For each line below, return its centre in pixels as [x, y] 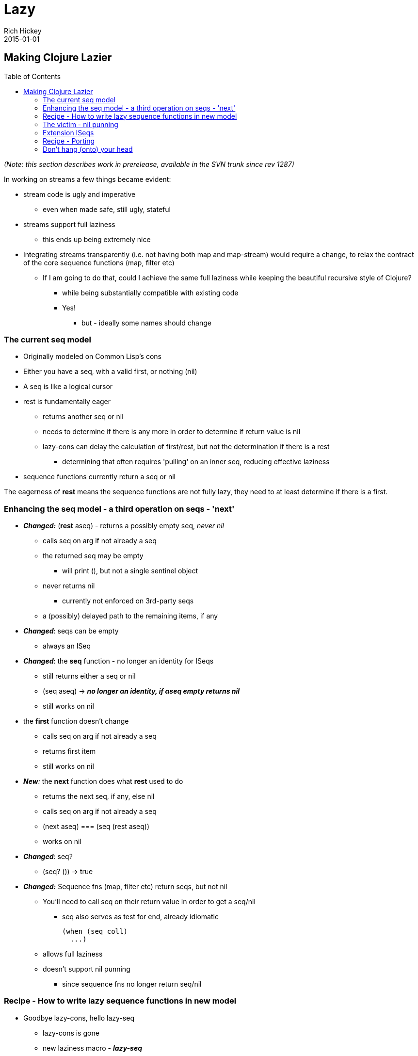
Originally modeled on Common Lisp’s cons [92, 357]
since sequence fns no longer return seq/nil [132, 984]
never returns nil [69, 586]
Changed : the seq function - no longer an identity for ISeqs [119, 661]
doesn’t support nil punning [87, 969]
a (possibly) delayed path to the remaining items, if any [130, 616]
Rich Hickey [23, 31]
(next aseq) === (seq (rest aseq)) [96, 827]
